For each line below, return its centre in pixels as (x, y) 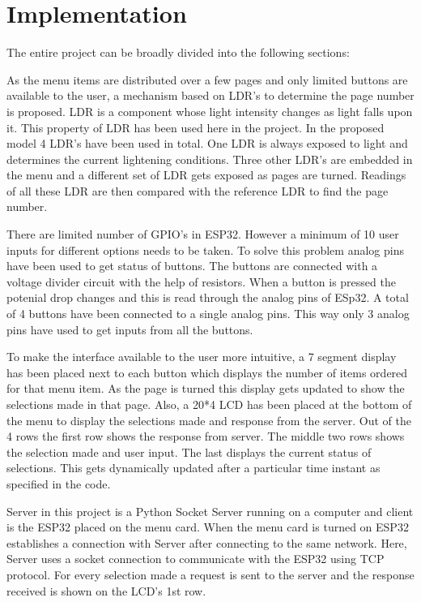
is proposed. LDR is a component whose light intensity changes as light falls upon (210, 111)
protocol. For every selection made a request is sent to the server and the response (210, 574)
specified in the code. (59, 483)
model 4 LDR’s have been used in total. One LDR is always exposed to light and (207, 143)
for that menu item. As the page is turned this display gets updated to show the (206, 388)
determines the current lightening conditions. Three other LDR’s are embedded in (210, 159)
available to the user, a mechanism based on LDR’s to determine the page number (210, 95)
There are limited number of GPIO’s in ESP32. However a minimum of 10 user (203, 234)
